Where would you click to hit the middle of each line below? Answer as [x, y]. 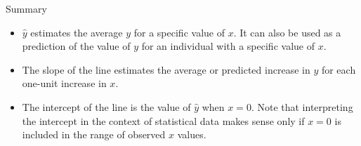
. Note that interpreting [302, 106]
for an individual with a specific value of [228, 46]
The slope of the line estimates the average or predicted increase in [166, 69]
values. [192, 134]
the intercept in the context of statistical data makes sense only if [163, 120]
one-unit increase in [64, 83]
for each [339, 69]
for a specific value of [179, 32]
